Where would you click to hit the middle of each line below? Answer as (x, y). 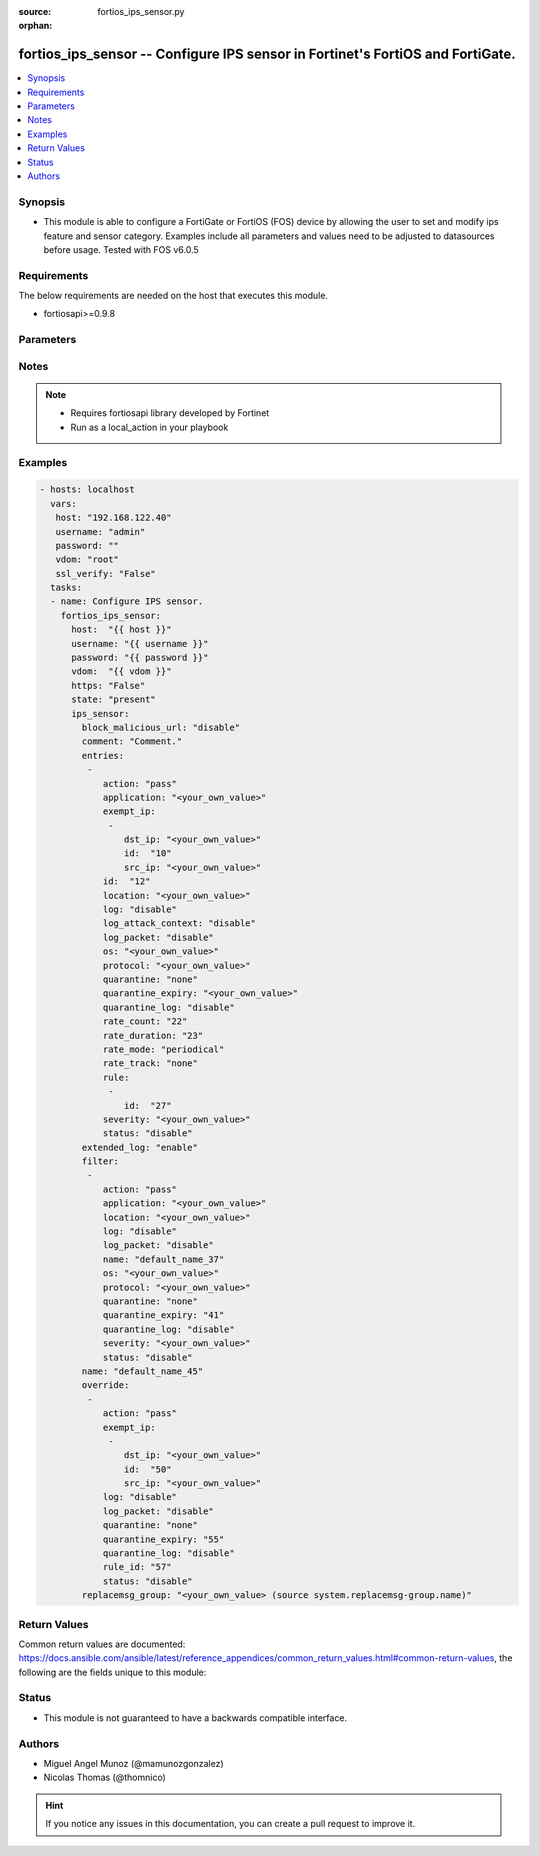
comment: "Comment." (132, 741)
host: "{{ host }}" (121, 629)
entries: (103, 755)
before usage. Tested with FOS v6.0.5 (121, 249)
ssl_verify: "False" (106, 573)
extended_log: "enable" (140, 1147)
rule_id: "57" (137, 1567)
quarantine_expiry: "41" (163, 1315)
